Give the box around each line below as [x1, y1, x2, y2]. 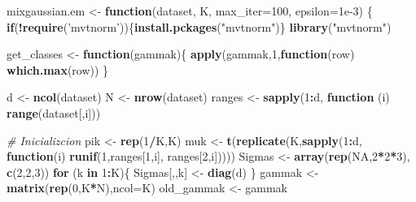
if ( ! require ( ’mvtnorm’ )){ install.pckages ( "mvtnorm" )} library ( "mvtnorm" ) [7, 18, 392, 35]
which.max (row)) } [7, 61, 109, 78]
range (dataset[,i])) [7, 104, 101, 121]
